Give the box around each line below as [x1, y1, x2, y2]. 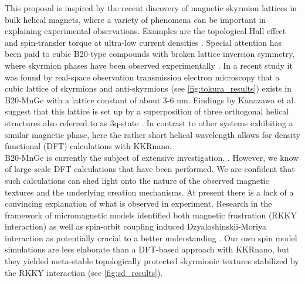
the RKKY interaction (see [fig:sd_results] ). [5, 266, 163, 278]
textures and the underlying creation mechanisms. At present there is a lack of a [5, 186, 294, 198]
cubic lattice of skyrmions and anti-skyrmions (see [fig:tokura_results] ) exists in [5, 82, 292, 95]
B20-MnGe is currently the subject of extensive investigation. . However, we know [5, 151, 299, 163]
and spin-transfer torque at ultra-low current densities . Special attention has [5, 36, 282, 48]
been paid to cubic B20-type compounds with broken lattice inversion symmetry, [5, 48, 295, 60]
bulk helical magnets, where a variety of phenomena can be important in [5, 13, 266, 25]
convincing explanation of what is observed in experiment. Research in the [5, 197, 272, 210]
